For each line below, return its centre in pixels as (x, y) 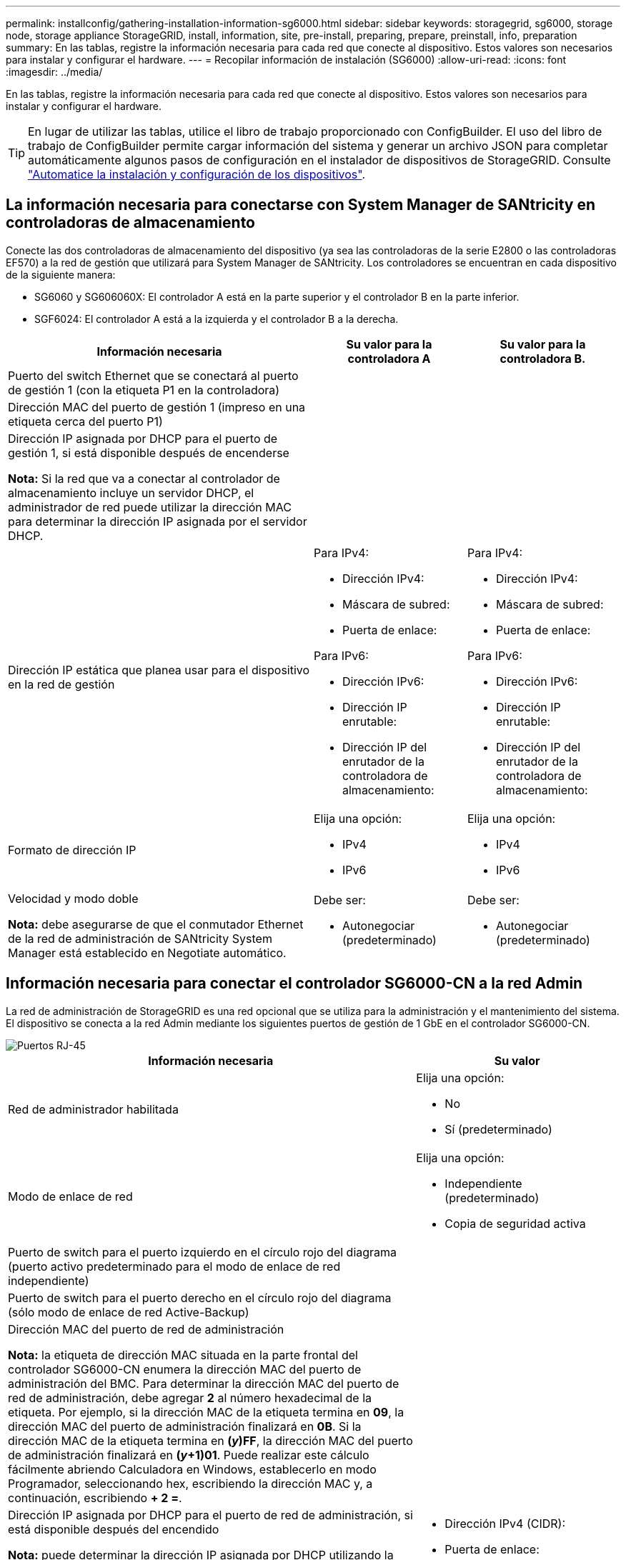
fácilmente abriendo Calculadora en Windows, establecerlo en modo (192, 1469)
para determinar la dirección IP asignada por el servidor (158, 521)
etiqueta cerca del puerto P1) (85, 421)
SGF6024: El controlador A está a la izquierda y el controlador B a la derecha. (217, 319)
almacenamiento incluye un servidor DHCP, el (131, 492)
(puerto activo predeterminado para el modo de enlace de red (174, 1266)
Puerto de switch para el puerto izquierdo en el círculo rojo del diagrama (203, 1252)
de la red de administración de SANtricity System (140, 938)
